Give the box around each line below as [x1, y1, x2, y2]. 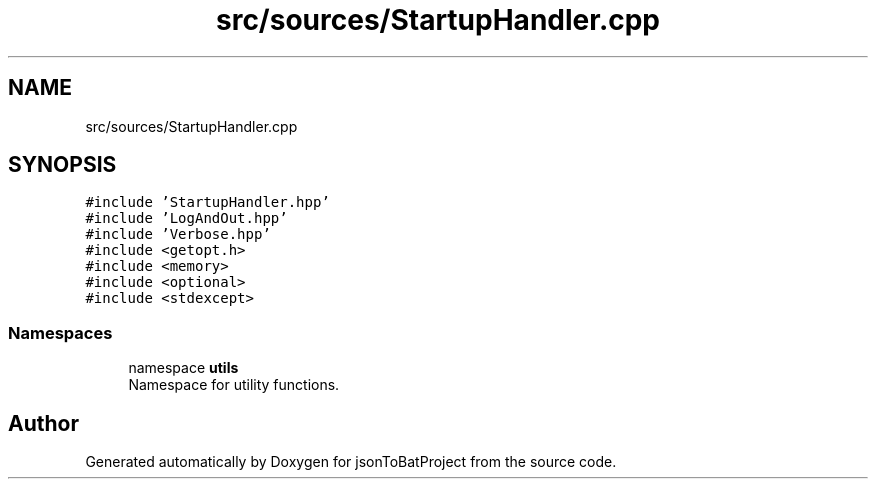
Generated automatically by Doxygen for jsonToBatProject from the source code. [85, 453, 617, 471]
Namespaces [8, 322, 113, 343]
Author [8, 410, 79, 436]
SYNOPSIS [8, 152, 117, 178]
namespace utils [128, 359, 239, 377]
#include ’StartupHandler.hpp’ [85, 194, 330, 211]
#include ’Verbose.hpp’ [85, 226, 271, 243]
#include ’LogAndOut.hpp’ [85, 210, 288, 227]
